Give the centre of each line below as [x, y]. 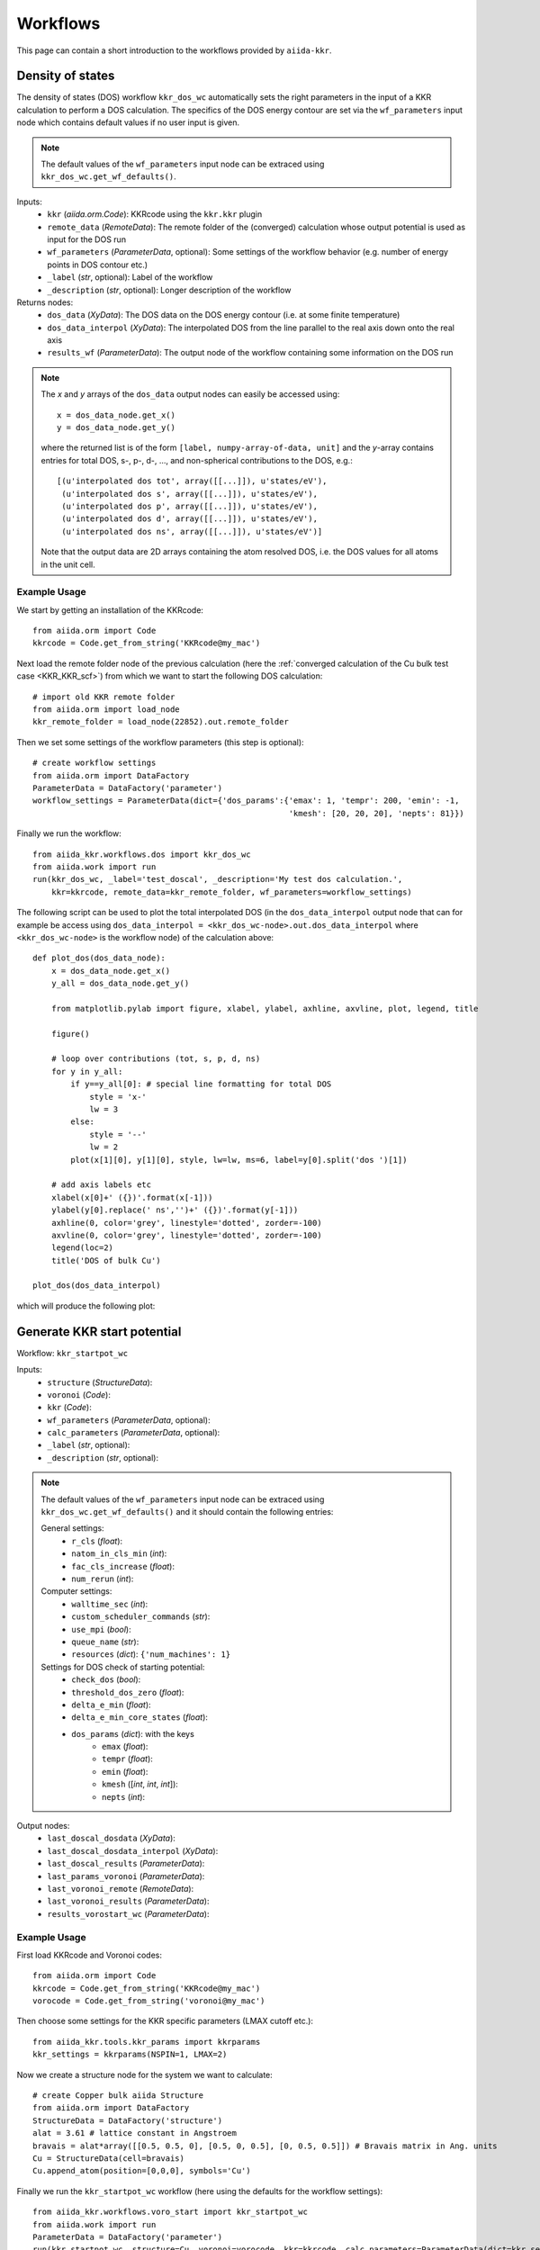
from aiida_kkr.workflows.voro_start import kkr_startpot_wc [170, 2212]
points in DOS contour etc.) [98, 265]
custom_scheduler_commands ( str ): [141, 1616]
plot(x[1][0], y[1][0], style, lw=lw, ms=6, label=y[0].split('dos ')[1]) [239, 1160]
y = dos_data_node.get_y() [116, 428]
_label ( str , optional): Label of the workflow [130, 277]
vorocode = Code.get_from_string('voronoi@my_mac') [149, 2001]
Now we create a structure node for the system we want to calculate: [145, 2074]
